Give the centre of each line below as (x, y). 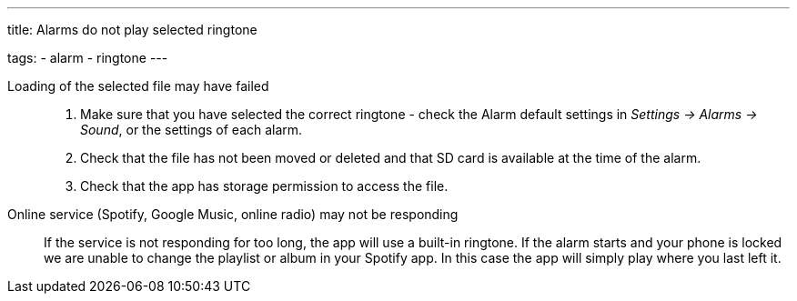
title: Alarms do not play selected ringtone (132, 30)
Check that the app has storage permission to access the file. (264, 186)
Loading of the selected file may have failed (138, 86)
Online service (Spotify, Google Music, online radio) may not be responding (233, 214)
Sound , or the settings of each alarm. (192, 130)
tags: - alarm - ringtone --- (88, 58)
